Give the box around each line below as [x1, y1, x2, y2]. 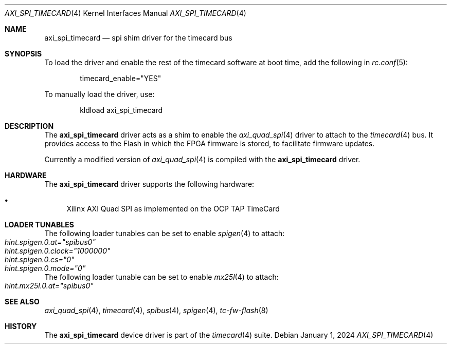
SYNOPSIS [5, 49, 42, 58]
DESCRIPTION [5, 122, 54, 130]
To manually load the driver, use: [44, 90, 155, 99]
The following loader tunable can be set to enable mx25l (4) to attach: [44, 273, 279, 281]
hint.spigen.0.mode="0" [5, 264, 86, 273]
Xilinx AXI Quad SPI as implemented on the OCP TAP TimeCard [66, 204, 280, 213]
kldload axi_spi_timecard [80, 106, 163, 114]
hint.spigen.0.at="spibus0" [5, 238, 96, 246]
